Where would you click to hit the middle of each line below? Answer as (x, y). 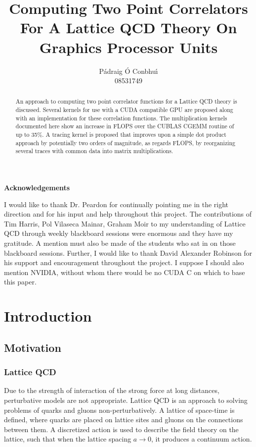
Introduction (48, 316)
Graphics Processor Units (128, 47)
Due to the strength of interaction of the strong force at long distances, (112, 390)
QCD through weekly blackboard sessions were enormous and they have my (119, 233)
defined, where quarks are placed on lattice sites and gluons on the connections (124, 419)
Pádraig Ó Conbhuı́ (128, 71)
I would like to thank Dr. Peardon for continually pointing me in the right (116, 204)
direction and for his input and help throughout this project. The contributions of (128, 214)
